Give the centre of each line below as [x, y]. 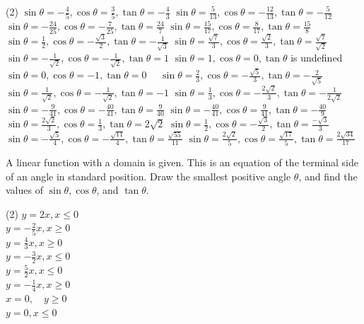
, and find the [328, 176]
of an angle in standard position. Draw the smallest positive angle [148, 176]
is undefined [317, 58]
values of [24, 190]
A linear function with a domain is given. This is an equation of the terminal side [182, 162]
